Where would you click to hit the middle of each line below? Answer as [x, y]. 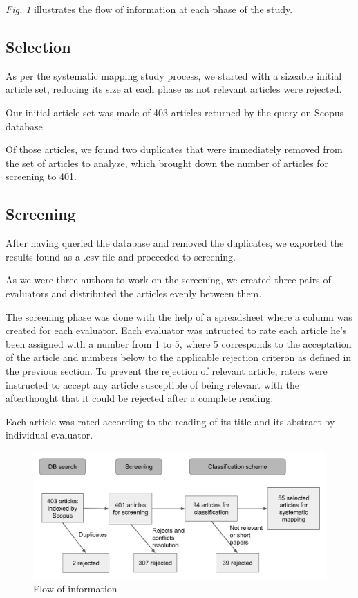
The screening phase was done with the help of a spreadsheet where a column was [179, 316]
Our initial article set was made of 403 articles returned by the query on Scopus [175, 112]
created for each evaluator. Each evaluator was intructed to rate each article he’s [176, 330]
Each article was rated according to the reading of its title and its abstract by [170, 421]
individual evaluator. [49, 435]
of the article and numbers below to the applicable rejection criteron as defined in [179, 357]
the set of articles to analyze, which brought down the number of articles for [167, 162]
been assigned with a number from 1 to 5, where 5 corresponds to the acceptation [179, 343]
